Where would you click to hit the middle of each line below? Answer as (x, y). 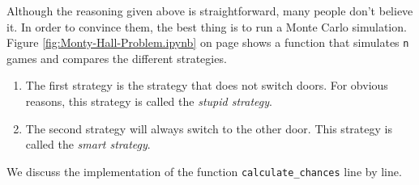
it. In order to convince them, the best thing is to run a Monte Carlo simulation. (207, 26)
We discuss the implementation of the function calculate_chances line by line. (204, 171)
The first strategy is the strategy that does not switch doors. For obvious (207, 85)
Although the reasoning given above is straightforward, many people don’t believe (210, 11)
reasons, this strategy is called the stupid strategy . (149, 101)
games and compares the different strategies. (117, 58)
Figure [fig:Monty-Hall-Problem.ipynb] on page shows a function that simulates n (208, 42)
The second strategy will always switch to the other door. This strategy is (209, 128)
